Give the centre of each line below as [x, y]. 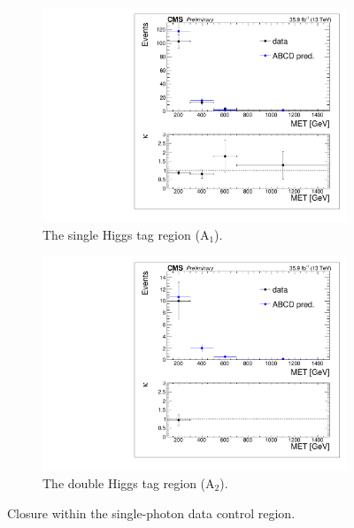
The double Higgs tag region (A [129, 483]
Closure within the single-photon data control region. [151, 513]
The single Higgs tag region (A [126, 234]
